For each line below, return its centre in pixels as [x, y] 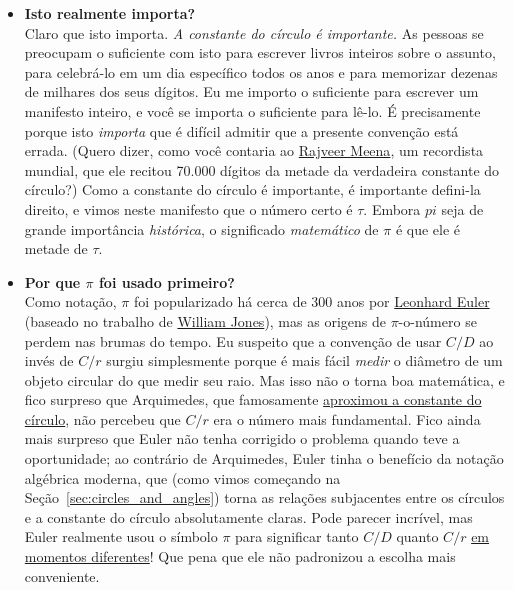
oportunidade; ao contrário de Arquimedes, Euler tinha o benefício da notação [264, 458]
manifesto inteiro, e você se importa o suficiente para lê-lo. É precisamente [252, 110]
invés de [49, 360]
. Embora [392, 208]
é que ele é [428, 228]
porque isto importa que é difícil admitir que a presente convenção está [241, 130]
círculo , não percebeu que [102, 418]
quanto [417, 536]
